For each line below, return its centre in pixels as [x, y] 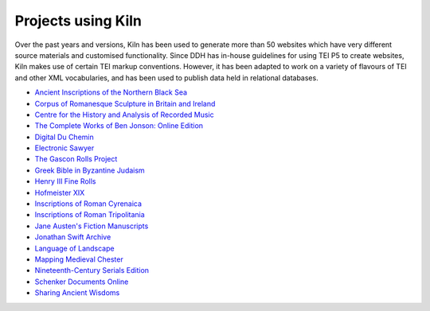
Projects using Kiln [78, 21]
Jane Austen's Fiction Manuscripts [92, 226]
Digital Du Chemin [64, 137]
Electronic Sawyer [64, 148]
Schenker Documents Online [82, 282]
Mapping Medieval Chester [79, 259]
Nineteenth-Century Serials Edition [92, 270]
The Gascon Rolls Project [76, 159]
